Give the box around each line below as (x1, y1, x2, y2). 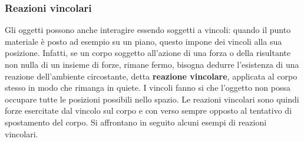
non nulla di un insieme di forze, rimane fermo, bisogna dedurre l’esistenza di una (5, 58, 299, 70)
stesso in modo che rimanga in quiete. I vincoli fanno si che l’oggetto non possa (5, 81, 291, 94)
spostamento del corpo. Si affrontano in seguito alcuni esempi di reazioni (5, 115, 267, 128)
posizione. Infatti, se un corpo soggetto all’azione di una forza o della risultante (5, 47, 291, 59)
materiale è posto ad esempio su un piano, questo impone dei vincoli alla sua (5, 35, 282, 47)
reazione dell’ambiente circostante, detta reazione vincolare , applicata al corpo (5, 70, 298, 82)
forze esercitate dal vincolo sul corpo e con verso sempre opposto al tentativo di (5, 104, 292, 117)
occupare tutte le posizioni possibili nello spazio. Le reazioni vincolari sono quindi (5, 93, 299, 105)
